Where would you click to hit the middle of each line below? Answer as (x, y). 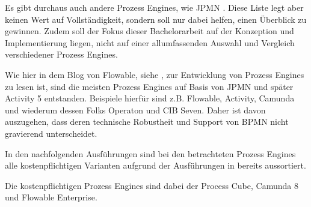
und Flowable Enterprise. (51, 197)
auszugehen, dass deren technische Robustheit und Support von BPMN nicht (147, 121)
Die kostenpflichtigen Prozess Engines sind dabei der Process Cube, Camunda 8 (152, 185)
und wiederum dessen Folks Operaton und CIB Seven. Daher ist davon (135, 109)
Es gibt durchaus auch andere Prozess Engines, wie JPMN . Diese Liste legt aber (154, 7)
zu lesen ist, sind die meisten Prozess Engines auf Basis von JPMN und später (149, 86)
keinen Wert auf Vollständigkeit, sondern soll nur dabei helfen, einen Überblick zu (156, 19)
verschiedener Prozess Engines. (61, 54)
